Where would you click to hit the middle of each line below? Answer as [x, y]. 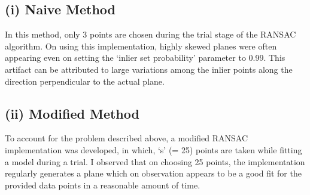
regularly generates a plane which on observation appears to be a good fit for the [153, 173]
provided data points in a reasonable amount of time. [103, 185]
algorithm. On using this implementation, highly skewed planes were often [141, 46]
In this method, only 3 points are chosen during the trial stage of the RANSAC [151, 34]
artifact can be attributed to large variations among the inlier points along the [149, 69]
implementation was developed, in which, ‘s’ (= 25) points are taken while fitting [154, 149]
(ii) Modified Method [72, 113]
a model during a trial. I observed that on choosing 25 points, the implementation [155, 161]
